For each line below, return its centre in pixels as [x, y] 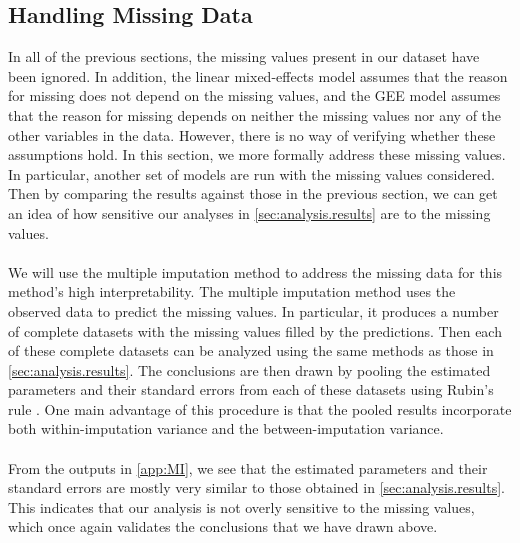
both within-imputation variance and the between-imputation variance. [226, 428]
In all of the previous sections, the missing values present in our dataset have [244, 56]
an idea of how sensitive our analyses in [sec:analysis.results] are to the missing [249, 212]
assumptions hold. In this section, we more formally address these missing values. [257, 154]
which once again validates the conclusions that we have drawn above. [223, 526]
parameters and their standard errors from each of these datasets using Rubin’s [251, 389]
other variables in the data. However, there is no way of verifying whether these [252, 134]
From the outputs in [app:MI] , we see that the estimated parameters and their [248, 467]
